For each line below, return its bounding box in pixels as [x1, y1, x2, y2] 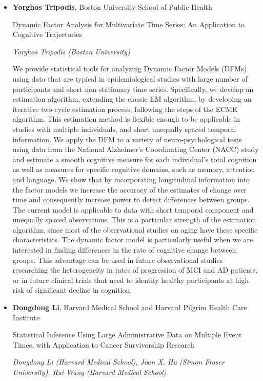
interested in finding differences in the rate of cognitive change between [12, 244, 236, 255]
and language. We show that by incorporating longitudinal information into [12, 174, 250, 184]
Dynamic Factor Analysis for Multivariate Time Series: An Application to [12, 18, 245, 29]
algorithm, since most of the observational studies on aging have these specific [12, 224, 258, 235]
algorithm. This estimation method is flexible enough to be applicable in [12, 113, 240, 124]
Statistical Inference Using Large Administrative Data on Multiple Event [12, 329, 242, 340]
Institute [12, 312, 40, 322]
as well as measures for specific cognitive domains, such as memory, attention [12, 164, 255, 175]
